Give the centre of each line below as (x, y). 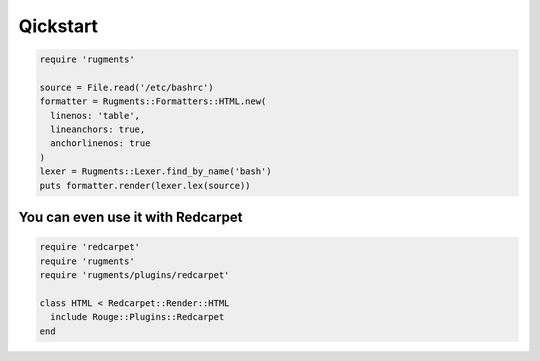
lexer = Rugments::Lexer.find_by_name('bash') (155, 171)
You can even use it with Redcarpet (130, 217)
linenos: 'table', (95, 115)
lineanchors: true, (98, 129)
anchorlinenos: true (100, 143)
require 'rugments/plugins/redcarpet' (134, 275)
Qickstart (58, 26)
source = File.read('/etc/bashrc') (126, 87)
